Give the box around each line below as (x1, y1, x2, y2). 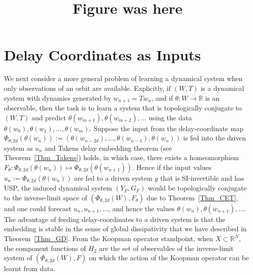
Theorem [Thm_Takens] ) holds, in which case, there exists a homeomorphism (4, 152, 239, 163)
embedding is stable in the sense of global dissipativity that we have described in (4, 223, 247, 234)
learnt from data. (4, 263, 55, 274)
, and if (151, 92, 173, 103)
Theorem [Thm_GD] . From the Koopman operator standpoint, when (4, 233, 213, 244)
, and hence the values (108, 203, 175, 213)
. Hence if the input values (132, 162, 212, 172)
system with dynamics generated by (4, 92, 111, 103)
